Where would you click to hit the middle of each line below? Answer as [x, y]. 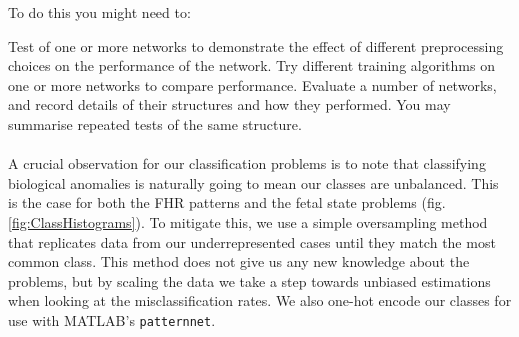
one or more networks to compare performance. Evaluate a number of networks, [252, 84]
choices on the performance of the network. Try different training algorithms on [251, 65]
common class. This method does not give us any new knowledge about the [239, 261]
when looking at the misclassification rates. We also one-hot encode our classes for [260, 300]
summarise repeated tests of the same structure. [155, 123]
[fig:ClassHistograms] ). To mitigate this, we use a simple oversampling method [248, 221]
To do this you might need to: [99, 12]
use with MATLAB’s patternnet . [112, 319]
